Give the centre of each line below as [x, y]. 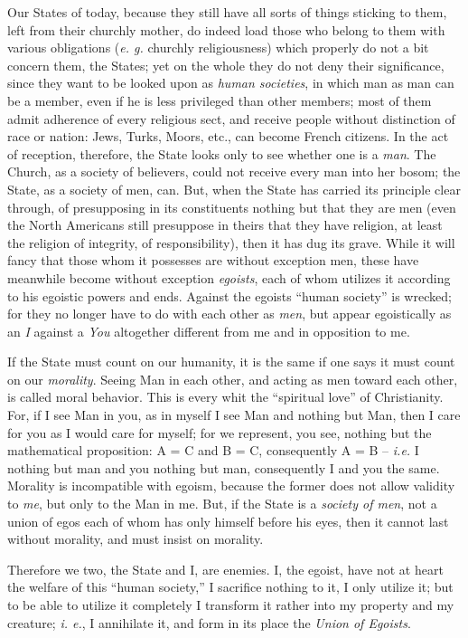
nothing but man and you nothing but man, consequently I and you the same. [224, 467]
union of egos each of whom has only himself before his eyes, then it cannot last [228, 521]
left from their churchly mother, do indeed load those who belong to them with [226, 29]
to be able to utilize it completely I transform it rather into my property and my [231, 605]
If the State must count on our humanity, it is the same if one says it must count [231, 362]
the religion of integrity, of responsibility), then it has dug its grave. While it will [231, 242]
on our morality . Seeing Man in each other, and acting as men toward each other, [233, 379]
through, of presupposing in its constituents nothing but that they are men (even [232, 207]
